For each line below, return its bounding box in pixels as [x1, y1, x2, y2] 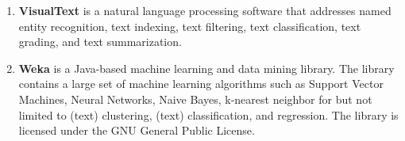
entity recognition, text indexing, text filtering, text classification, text [18, 17, 361, 34]
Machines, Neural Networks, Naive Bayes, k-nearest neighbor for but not [18, 90, 372, 107]
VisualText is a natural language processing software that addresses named [18, 2, 391, 18]
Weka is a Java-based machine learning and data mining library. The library [18, 59, 395, 76]
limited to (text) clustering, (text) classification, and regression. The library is [18, 106, 399, 123]
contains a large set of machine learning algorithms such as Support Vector [18, 75, 384, 92]
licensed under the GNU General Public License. [18, 122, 255, 139]
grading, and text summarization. [18, 33, 182, 50]
